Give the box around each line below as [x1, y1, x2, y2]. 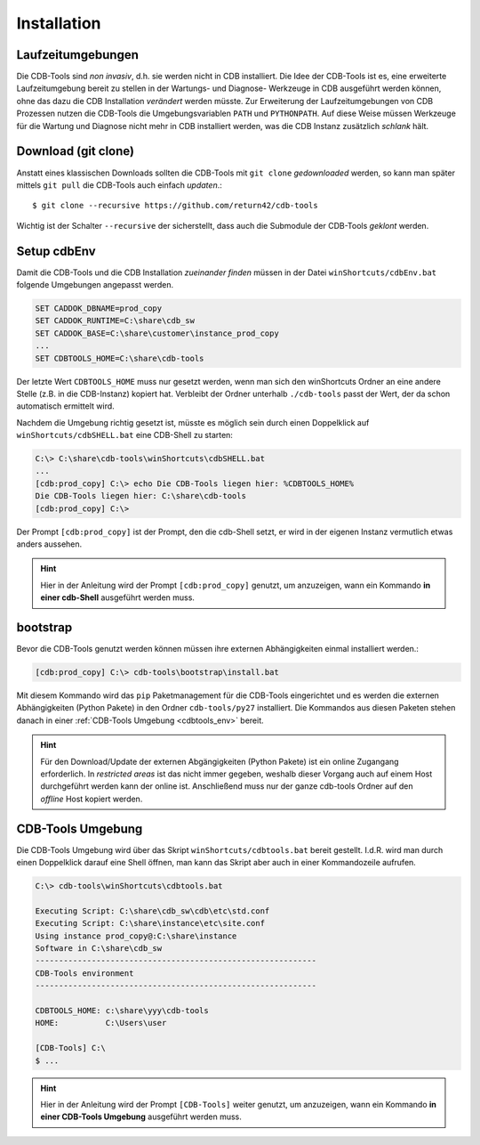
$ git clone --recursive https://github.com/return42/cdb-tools [32, 200, 319, 211]
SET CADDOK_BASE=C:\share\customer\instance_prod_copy [35, 328, 279, 338]
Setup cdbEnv [16, 243, 97, 258]
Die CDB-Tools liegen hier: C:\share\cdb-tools [35, 491, 246, 501]
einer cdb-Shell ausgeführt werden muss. [40, 592, 196, 603]
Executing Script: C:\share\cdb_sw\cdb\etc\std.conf [35, 905, 270, 916]
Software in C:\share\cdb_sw [35, 944, 163, 954]
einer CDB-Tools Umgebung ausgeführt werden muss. [40, 1111, 242, 1122]
